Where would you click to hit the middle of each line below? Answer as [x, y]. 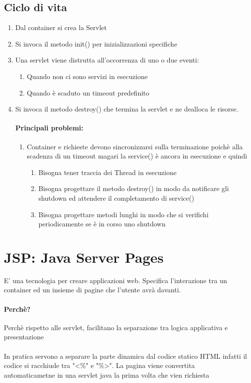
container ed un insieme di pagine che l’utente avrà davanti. [92, 290]
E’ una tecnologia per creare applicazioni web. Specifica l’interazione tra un [116, 280]
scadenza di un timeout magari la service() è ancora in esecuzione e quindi [137, 156]
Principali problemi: [49, 128]
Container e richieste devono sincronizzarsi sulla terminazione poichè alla [135, 146]
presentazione [24, 337]
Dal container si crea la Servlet [61, 27]
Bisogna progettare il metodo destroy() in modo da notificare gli [134, 188]
